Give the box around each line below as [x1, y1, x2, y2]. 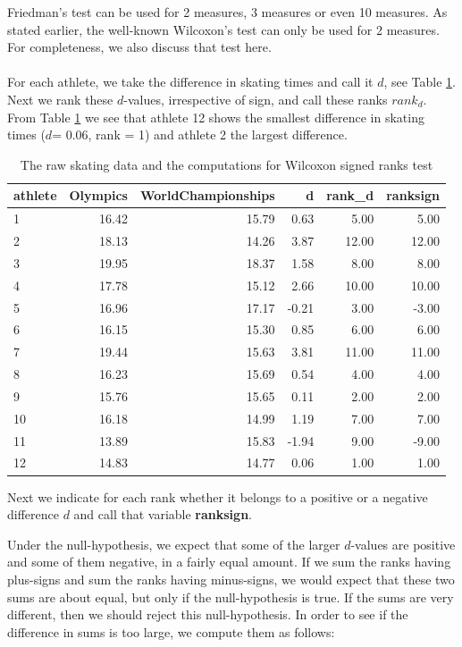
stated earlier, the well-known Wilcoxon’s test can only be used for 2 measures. [7, 20, 440, 38]
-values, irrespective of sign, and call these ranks [123, 89, 388, 108]
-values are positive [350, 534, 456, 553]
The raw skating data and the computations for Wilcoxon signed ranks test [20, 155, 433, 173]
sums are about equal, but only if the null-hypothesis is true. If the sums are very [7, 587, 454, 606]
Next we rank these [7, 89, 113, 108]
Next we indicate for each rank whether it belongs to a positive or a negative [7, 487, 428, 506]
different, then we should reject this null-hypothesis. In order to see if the [7, 605, 408, 624]
